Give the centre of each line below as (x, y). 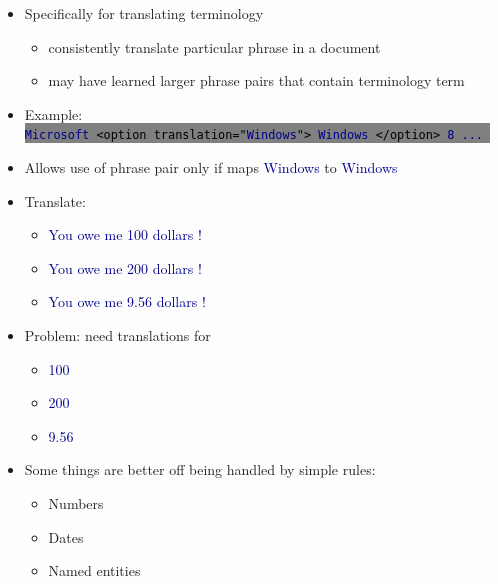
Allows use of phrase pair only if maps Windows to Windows (211, 167)
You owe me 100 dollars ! (125, 234)
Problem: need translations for (117, 335)
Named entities (94, 570)
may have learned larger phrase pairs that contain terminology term (256, 80)
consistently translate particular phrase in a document (214, 46)
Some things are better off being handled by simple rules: (200, 469)
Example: (53, 113)
